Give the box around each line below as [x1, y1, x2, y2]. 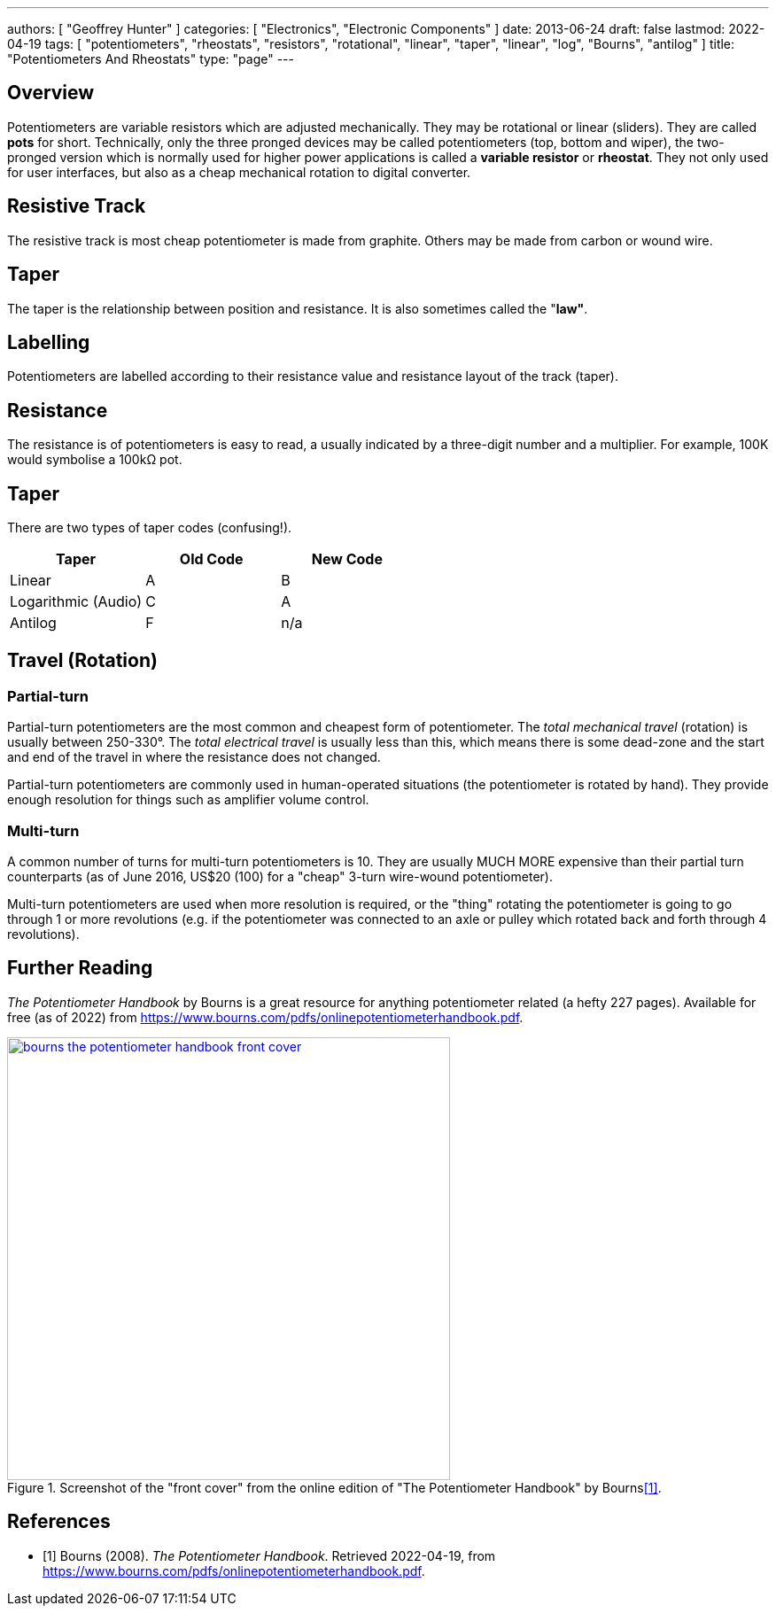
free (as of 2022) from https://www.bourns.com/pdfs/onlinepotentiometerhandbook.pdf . [7, 1009, 524, 1025]
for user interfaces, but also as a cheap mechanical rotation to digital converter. [7, 164, 471, 180]
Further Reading [7, 957, 153, 980]
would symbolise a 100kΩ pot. [7, 452, 182, 468]
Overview [7, 81, 95, 105]
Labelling [7, 330, 90, 353]
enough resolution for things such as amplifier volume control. [7, 792, 369, 808]
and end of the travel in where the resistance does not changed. [7, 749, 381, 765]
